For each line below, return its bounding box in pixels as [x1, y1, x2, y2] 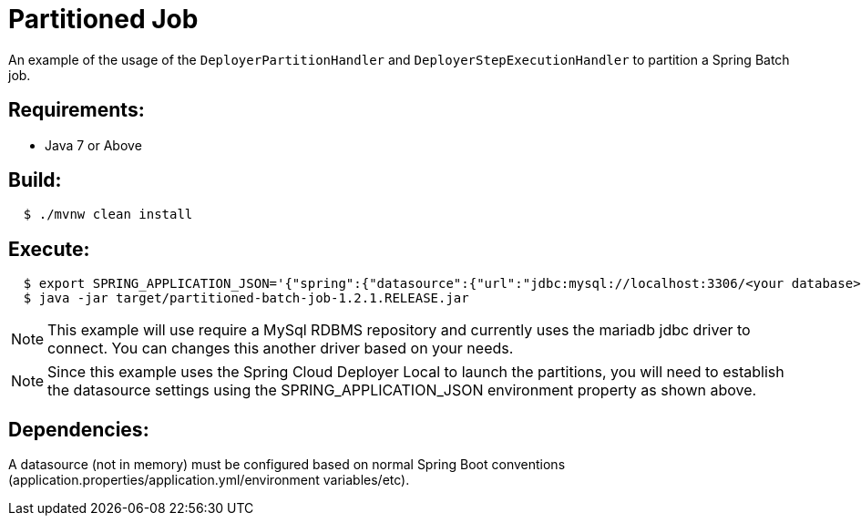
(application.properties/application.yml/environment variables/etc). [8, 472, 410, 488]
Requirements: [8, 98, 145, 122]
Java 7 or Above [45, 137, 142, 153]
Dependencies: [8, 417, 149, 441]
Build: [8, 169, 62, 192]
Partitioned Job [8, 4, 199, 35]
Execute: [8, 237, 90, 261]
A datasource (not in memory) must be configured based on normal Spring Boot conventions [8, 456, 566, 473]
